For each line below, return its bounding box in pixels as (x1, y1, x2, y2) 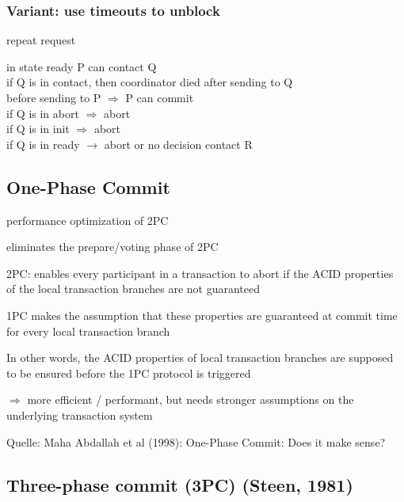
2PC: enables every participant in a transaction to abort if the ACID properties (6, 264, 394, 281)
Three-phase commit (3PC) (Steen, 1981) (6, 472, 353, 496)
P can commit (125, 89, 194, 105)
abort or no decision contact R (104, 135, 253, 152)
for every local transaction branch (6, 322, 170, 339)
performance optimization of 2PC (6, 211, 169, 228)
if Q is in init (6, 120, 70, 137)
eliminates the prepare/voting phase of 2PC (6, 238, 219, 255)
